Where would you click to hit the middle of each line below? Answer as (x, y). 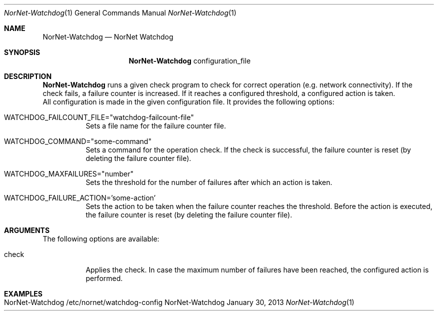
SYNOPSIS (22, 52)
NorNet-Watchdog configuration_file (190, 61)
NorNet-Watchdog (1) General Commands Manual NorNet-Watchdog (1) (120, 13)
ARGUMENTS (27, 230)
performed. (104, 278)
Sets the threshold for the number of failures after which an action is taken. (209, 182)
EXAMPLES (23, 294)
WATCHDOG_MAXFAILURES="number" (69, 174)
